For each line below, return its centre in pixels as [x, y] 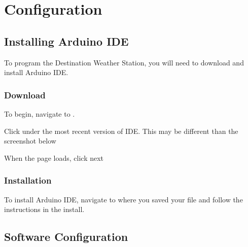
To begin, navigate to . [40, 113]
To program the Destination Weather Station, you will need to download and [124, 62]
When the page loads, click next [54, 157]
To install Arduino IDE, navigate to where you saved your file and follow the [123, 199]
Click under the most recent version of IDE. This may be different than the [121, 131]
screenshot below [30, 141]
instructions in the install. [44, 209]
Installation [28, 180]
